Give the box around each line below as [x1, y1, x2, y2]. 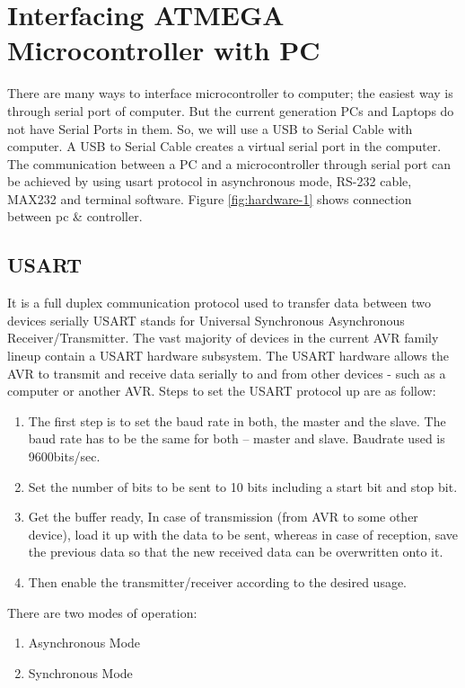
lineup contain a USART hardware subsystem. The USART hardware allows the [7, 346, 450, 365]
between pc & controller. [7, 207, 143, 226]
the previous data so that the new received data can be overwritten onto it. [28, 542, 443, 561]
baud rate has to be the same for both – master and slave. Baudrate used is [28, 429, 445, 448]
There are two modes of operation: [7, 603, 197, 621]
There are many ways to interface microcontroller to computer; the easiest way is [7, 84, 453, 103]
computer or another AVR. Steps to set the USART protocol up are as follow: [7, 381, 436, 400]
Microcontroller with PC [7, 31, 320, 68]
